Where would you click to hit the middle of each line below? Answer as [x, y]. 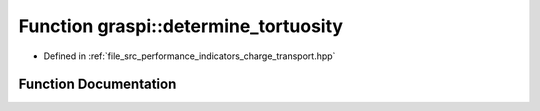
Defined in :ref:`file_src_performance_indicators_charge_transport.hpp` [189, 56]
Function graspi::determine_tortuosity [181, 26]
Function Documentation [97, 84]
